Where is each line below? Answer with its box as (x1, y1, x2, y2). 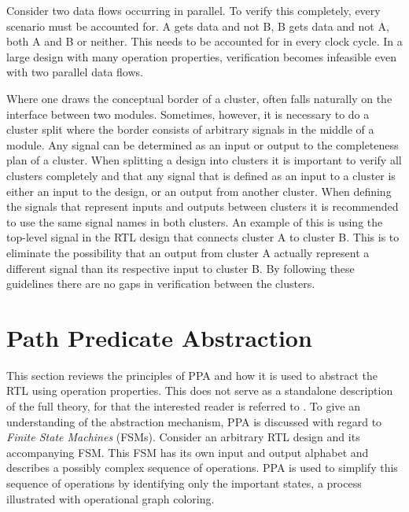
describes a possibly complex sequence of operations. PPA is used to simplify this (6, 459, 398, 476)
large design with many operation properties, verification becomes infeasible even (6, 48, 396, 64)
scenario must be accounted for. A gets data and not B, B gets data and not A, (6, 17, 389, 34)
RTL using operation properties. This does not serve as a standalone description (6, 382, 393, 399)
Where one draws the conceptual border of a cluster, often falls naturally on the (6, 90, 392, 106)
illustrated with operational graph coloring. (6, 490, 215, 506)
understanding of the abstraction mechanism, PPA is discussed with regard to (6, 413, 382, 429)
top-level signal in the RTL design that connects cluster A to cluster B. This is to (6, 229, 400, 245)
